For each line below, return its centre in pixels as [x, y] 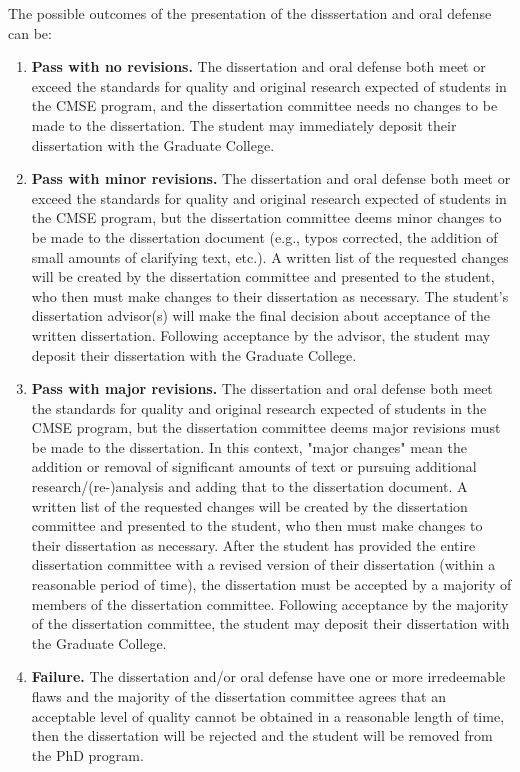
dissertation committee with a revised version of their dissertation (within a [263, 564]
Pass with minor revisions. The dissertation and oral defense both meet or [271, 178]
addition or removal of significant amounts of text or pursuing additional [254, 466]
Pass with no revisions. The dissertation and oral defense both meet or [258, 66]
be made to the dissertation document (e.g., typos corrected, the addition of [264, 236]
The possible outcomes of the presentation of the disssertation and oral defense [250, 13]
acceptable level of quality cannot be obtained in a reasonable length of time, [268, 715]
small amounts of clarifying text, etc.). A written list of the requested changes [270, 256]
